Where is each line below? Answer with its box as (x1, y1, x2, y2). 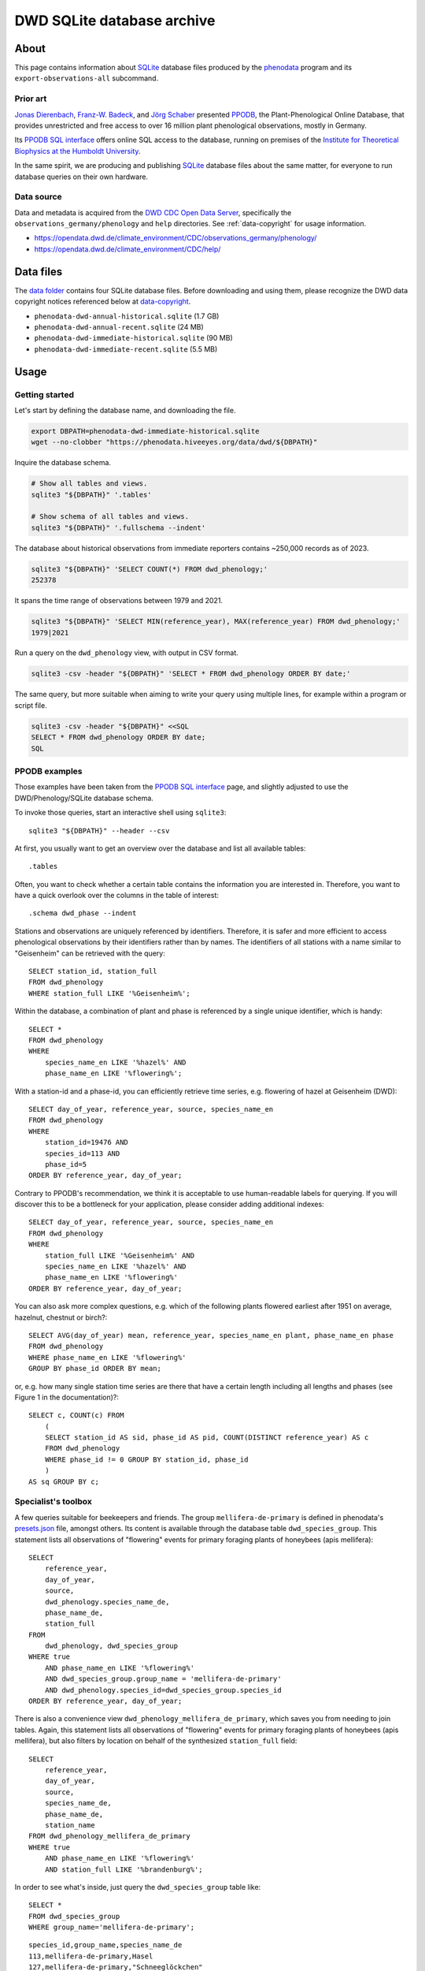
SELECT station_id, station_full (28, 967, 157, 976)
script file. (14, 700, 47, 710)
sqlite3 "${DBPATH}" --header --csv (28, 826, 170, 835)
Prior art (14, 93, 47, 104)
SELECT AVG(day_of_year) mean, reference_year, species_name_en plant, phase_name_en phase (28, 1331, 394, 1339)
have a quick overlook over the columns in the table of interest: (14, 891, 220, 900)
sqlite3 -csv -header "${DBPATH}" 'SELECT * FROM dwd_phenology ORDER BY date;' (31, 669, 351, 678)
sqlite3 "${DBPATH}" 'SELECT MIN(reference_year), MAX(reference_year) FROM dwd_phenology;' (31, 617, 401, 626)
